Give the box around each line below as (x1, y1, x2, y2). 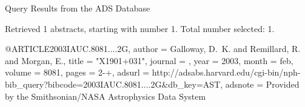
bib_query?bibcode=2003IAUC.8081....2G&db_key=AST (5, 77, 221, 90)
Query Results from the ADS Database (5, 2, 150, 14)
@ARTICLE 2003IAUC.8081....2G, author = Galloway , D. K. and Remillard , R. (5, 42, 301, 55)
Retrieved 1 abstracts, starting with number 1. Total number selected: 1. (5, 22, 275, 34)
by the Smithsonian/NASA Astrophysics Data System (5, 89, 206, 102)
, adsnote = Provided (220, 77, 300, 90)
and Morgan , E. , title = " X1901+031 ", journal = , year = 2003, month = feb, (5, 54, 293, 66)
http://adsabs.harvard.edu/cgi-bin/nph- (152, 66, 301, 79)
